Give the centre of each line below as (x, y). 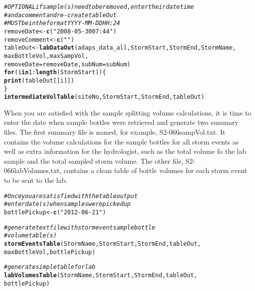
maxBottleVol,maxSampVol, (46, 56)
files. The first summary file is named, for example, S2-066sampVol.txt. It (115, 132)
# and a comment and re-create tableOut (60, 15)
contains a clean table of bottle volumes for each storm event (155, 170)
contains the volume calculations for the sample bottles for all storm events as (121, 141)
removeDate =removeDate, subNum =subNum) (67, 64)
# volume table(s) (30, 236)
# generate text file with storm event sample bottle (80, 227)
